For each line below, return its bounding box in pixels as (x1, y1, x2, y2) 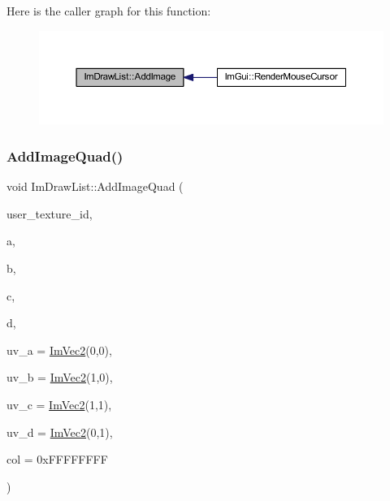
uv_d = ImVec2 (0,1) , (6, 423, 113, 440)
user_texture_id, (6, 205, 93, 222)
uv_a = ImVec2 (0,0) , (6, 341, 112, 358)
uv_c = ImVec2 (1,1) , (6, 395, 112, 412)
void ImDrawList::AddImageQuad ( (6, 178, 184, 195)
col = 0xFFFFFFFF (6, 451, 108, 468)
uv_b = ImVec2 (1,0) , (6, 369, 113, 386)
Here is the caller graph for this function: (6, 2, 211, 19)
